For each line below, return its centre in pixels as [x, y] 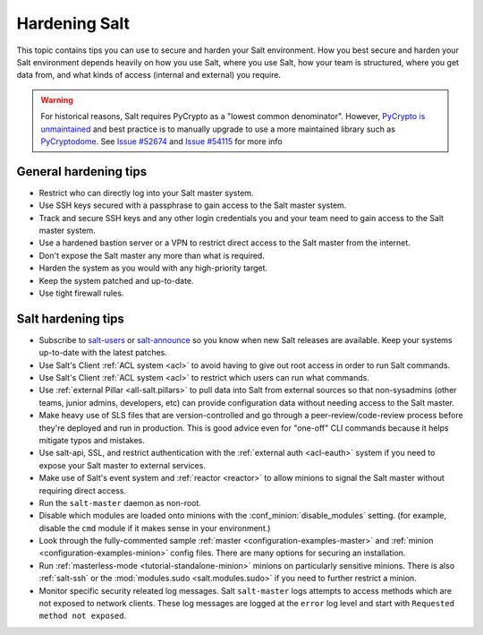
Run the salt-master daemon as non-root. [120, 502]
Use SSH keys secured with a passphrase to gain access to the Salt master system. [193, 205]
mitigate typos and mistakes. [92, 440]
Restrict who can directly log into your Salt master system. [146, 193]
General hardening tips [82, 172]
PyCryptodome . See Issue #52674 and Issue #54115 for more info [161, 141]
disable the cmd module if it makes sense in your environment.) [155, 528]
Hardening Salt [73, 23]
